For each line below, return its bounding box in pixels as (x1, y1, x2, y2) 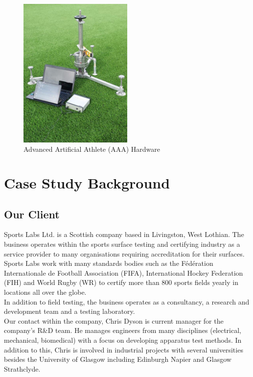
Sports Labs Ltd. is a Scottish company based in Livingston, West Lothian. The (4, 229, 244, 239)
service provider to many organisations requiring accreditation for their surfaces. (4, 248, 245, 259)
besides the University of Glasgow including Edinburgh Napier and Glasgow (4, 354, 231, 364)
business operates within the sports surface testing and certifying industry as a (4, 239, 240, 249)
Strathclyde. (4, 363, 41, 374)
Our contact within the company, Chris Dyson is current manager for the (4, 315, 224, 326)
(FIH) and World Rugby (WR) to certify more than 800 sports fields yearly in (4, 277, 238, 287)
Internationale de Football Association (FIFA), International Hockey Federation (4, 267, 243, 278)
